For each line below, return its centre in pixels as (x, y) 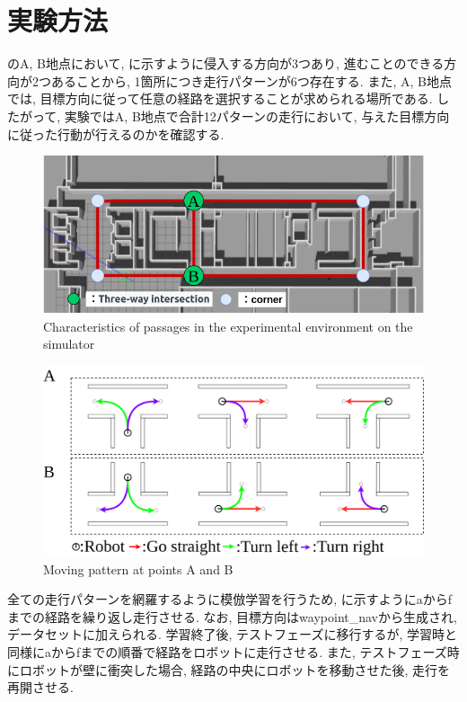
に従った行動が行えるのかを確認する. (116, 133)
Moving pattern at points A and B (138, 569)
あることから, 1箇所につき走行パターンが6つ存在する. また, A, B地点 (251, 80)
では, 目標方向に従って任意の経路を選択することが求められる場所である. (220, 98)
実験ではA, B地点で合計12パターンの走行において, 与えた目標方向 (257, 116)
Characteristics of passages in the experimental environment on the (228, 326)
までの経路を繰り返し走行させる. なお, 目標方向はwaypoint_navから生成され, (232, 616)
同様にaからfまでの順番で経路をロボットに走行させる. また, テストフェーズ (227, 652)
